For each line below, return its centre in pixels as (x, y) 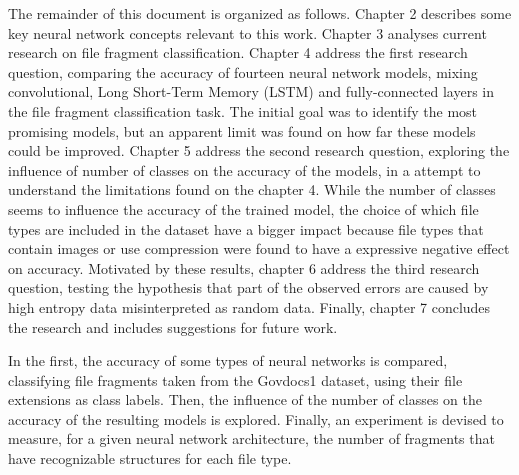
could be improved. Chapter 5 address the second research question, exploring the (259, 150)
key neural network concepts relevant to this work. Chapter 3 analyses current (247, 32)
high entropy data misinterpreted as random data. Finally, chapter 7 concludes (249, 306)
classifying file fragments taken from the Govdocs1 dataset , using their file (235, 379)
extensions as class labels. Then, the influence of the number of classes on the (245, 399)
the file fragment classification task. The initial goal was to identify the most (243, 110)
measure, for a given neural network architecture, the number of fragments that (251, 438)
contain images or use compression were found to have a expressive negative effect (259, 248)
